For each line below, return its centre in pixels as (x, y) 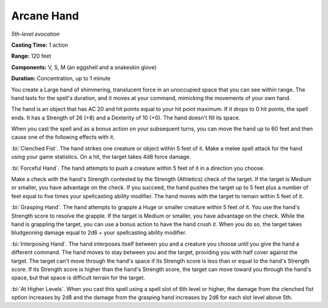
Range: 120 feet (31, 56)
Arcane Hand (45, 16)
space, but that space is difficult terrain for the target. (78, 278)
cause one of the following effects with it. (63, 137)
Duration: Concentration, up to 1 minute (61, 78)
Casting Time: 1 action (40, 45)
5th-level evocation (36, 34)
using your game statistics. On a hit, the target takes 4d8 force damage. (101, 157)
